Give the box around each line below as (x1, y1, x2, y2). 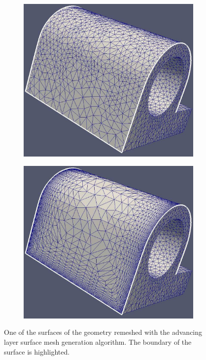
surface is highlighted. (4, 346, 70, 357)
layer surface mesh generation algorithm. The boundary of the (4, 336, 192, 347)
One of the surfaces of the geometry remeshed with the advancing (4, 327, 203, 337)
